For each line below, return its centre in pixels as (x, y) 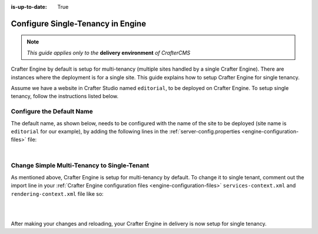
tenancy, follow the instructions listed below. (65, 96)
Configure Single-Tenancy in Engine (79, 24)
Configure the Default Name (52, 112)
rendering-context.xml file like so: (57, 193)
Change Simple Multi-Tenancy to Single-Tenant (80, 166)
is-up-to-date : (29, 7)
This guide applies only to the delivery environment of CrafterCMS (109, 52)
